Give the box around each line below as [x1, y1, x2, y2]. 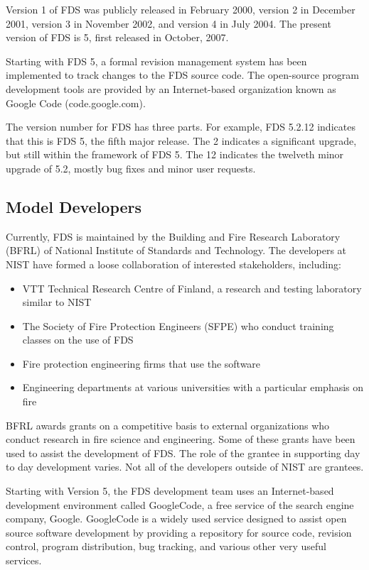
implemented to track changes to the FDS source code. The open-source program [6, 67, 359, 82]
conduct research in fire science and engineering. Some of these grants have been [6, 432, 355, 446]
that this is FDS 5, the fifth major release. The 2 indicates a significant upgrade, [6, 133, 357, 148]
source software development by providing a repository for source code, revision [6, 525, 352, 539]
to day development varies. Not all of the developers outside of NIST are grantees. [6, 459, 364, 474]
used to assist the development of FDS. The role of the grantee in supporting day [6, 445, 360, 460]
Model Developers [6, 195, 142, 217]
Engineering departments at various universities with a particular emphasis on [22, 380, 364, 395]
